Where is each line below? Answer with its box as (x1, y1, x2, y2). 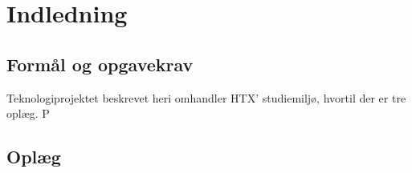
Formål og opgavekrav (6, 51, 194, 76)
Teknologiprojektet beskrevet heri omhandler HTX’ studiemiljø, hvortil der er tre (6, 89, 406, 106)
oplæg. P (6, 105, 50, 122)
